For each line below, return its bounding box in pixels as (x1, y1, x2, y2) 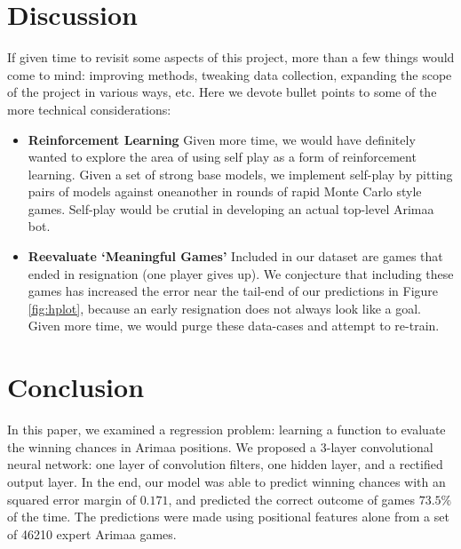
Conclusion (7, 369, 145, 405)
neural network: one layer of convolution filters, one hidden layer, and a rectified (7, 455, 443, 473)
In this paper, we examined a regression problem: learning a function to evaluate (7, 420, 446, 439)
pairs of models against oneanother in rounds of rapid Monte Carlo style (28, 182, 422, 201)
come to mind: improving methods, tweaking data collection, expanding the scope (7, 65, 452, 84)
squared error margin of (7, 489, 136, 508)
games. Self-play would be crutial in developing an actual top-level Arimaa (28, 199, 434, 218)
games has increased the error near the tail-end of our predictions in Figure (28, 282, 439, 300)
